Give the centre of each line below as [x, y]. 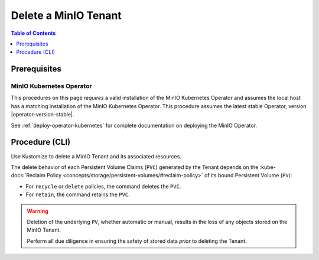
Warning [38, 211]
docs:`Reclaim [28, 175]
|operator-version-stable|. [43, 115]
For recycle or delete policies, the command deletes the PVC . [103, 186]
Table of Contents [33, 33]
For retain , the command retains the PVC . [78, 194]
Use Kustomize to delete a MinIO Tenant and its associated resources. [96, 156]
